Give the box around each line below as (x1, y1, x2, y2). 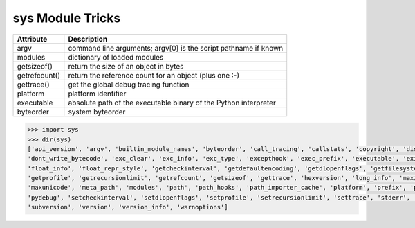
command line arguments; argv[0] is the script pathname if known (68, 43, 284, 53)
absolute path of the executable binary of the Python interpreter (68, 98, 276, 107)
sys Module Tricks (12, 10, 121, 26)
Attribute (17, 34, 48, 44)
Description (68, 34, 108, 44)
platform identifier (68, 89, 127, 98)
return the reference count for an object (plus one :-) (68, 70, 240, 80)
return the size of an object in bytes (68, 61, 184, 71)
